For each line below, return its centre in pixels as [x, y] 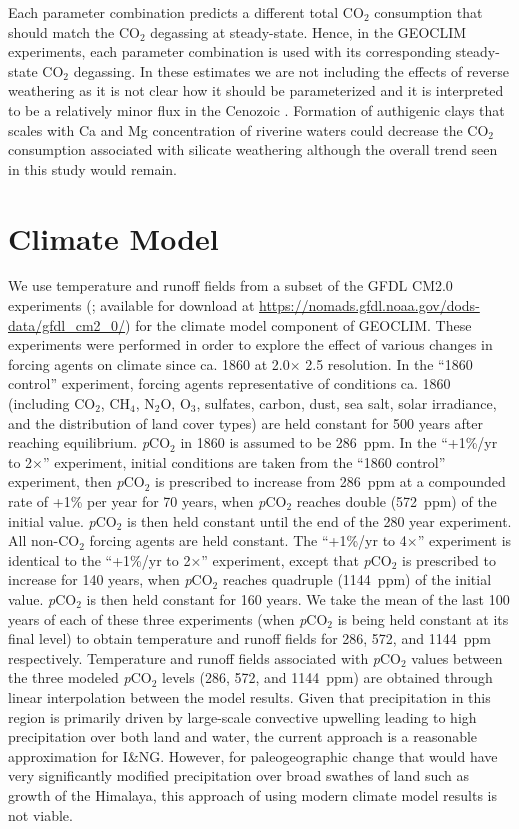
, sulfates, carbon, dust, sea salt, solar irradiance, [346, 403]
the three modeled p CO [80, 677]
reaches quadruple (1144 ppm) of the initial [357, 579]
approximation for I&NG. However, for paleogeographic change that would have [253, 755]
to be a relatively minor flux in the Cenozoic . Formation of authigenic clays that [256, 109]
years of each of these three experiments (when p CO [168, 618]
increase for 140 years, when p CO [110, 579]
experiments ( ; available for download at [131, 305]
